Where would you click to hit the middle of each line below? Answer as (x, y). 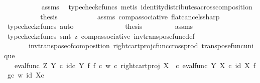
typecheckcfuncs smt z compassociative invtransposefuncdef (101, 36)
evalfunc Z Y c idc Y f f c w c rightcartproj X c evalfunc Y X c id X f (135, 65)
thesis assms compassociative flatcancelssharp (130, 16)
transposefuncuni (228, 45)
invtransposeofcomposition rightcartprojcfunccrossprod (113, 45)
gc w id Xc (26, 75)
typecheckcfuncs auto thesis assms (100, 26)
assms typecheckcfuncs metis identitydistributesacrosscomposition (147, 6)
